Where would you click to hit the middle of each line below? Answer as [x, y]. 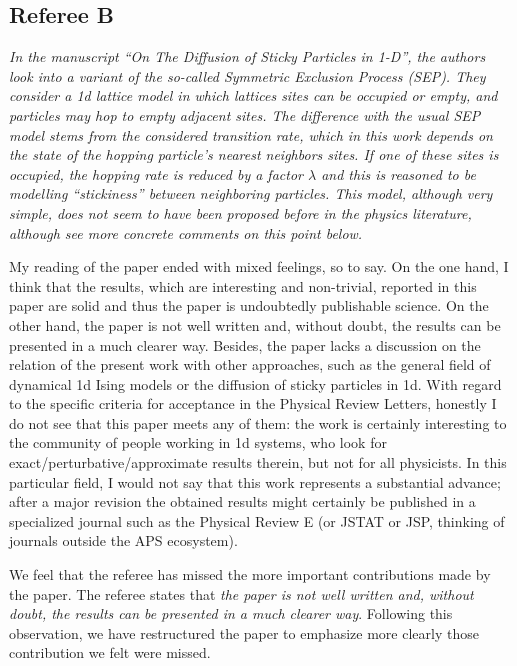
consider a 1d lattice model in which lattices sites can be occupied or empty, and [253, 95]
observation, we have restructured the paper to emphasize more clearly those [244, 632]
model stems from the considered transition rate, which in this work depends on [251, 134]
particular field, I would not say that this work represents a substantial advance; [255, 481]
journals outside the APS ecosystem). [123, 540]
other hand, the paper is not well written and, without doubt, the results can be [255, 324]
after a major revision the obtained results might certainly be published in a [242, 501]
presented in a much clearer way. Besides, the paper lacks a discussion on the [245, 344]
